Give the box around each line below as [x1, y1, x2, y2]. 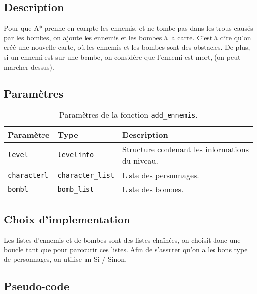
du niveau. [122, 155, 158, 167]
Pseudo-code [4, 278, 70, 293]
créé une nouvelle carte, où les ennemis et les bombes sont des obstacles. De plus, [4, 42, 250, 52]
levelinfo [57, 151, 94, 159]
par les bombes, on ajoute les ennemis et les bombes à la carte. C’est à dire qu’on [4, 32, 251, 42]
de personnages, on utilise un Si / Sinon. [4, 254, 127, 264]
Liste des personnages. [122, 169, 199, 181]
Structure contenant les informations [122, 144, 249, 155]
